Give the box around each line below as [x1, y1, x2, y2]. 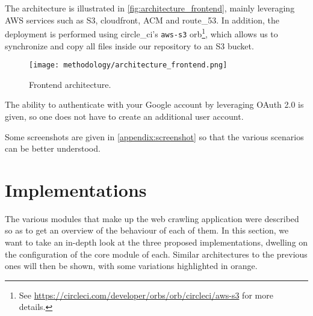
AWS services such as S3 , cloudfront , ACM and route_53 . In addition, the [5, 13, 279, 26]
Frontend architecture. [29, 78, 111, 90]
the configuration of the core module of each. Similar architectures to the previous [5, 247, 308, 260]
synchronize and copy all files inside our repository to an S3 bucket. [5, 39, 254, 52]
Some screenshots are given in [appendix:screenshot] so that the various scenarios [5, 130, 304, 143]
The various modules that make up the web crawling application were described [5, 212, 299, 225]
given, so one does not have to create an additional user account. [5, 110, 244, 122]
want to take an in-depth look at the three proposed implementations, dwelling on [5, 236, 308, 249]
